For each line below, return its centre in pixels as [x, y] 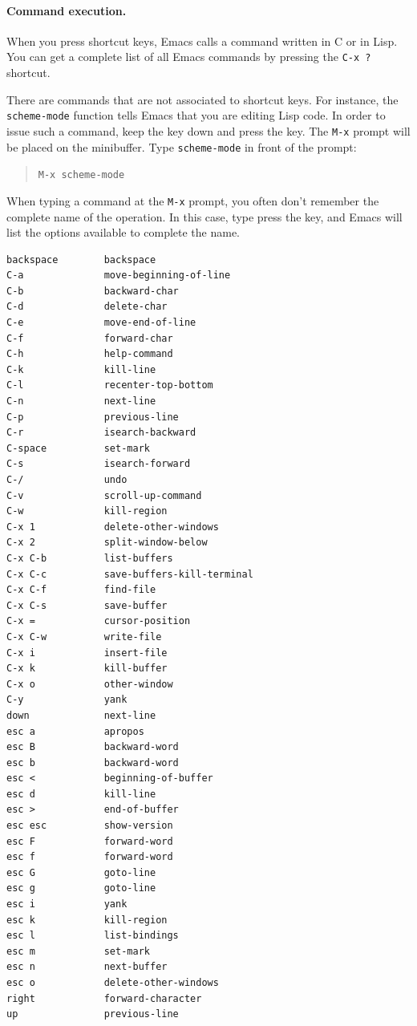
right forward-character [104, 998]
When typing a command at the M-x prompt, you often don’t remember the [193, 200]
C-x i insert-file [87, 653]
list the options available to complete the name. [123, 232]
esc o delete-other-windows [113, 983]
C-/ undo [67, 480]
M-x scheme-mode [81, 175]
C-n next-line [81, 401]
